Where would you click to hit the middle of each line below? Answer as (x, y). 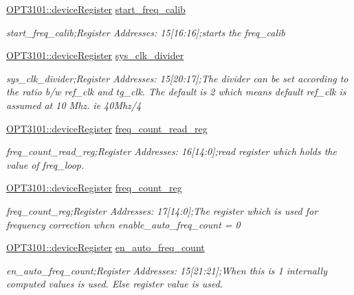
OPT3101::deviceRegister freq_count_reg (94, 188)
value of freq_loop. (45, 164)
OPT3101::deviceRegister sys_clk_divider (95, 55)
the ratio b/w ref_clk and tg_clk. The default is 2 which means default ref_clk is (176, 92)
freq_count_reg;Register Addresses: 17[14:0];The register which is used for (162, 210)
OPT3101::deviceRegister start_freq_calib (96, 9)
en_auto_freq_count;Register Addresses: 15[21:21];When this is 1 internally (167, 270)
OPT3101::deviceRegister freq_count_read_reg (107, 128)
